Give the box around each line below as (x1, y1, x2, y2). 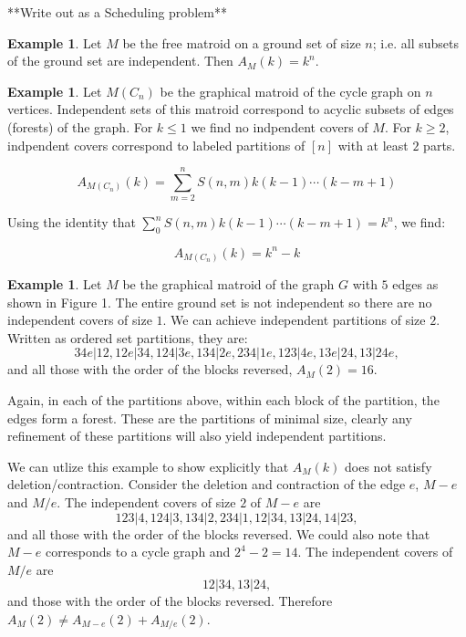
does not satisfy (345, 456, 432, 475)
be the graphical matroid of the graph (122, 275, 335, 294)
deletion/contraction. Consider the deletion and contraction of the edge (7, 475, 406, 494)
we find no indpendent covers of (191, 117, 368, 136)
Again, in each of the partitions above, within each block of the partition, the (7, 391, 440, 410)
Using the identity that (7, 213, 136, 232)
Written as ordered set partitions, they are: (7, 328, 248, 347)
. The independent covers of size (57, 493, 236, 512)
